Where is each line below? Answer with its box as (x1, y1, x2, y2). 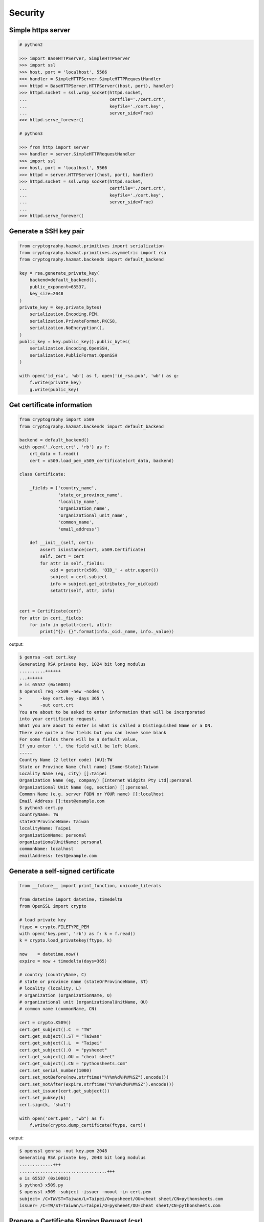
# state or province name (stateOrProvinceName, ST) (19, 979, 149, 984)
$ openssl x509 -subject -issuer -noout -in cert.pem (19, 1189, 151, 1195)
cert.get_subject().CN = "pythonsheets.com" (19, 1061, 128, 1067)
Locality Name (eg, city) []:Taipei (19, 771, 108, 777)
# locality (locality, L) (19, 985, 82, 991)
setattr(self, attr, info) (50, 588, 115, 593)
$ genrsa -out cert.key (19, 655, 77, 660)
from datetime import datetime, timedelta (19, 897, 123, 902)
